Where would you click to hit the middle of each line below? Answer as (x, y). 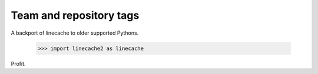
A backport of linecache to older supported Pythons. (75, 33)
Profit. (18, 63)
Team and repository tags (75, 15)
